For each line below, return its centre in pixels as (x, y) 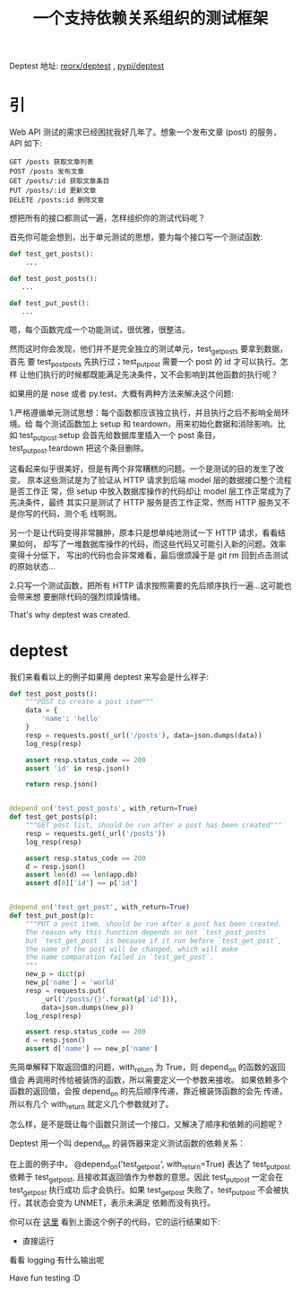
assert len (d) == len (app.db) (82, 875)
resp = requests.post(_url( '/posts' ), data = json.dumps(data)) (144, 735)
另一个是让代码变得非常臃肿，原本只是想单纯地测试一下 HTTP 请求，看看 (144, 532)
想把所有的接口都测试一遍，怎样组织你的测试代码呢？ (107, 218)
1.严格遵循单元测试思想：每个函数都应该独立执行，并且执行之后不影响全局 (146, 412)
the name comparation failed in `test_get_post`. (120, 957)
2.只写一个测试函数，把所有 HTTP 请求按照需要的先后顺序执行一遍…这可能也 (150, 585)
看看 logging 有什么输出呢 (57, 1260)
